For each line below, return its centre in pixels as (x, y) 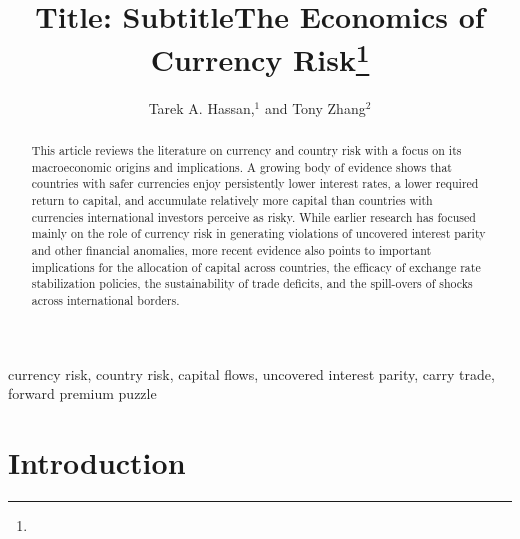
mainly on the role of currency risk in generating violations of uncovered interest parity (258, 233)
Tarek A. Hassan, (201, 107)
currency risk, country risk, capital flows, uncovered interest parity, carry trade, (251, 373)
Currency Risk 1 (260, 57)
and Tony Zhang (315, 107)
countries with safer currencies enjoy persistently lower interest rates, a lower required (255, 183)
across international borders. (105, 299)
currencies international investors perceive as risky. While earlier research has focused (253, 216)
